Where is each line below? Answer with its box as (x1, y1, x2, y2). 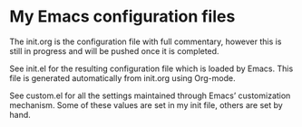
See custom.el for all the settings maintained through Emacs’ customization (9, 90, 291, 101)
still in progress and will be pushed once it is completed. (9, 45, 219, 56)
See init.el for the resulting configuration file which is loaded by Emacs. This (9, 63, 294, 74)
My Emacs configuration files (9, 6, 236, 27)
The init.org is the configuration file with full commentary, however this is (9, 36, 282, 47)
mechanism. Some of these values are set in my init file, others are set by (9, 99, 283, 110)
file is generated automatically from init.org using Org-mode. (9, 72, 236, 83)
